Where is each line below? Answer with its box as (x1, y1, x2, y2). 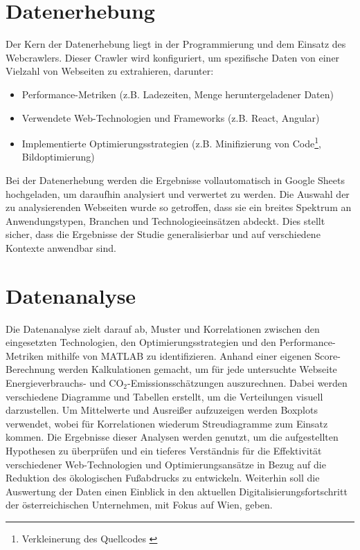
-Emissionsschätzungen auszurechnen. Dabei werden (127, 376, 348, 389)
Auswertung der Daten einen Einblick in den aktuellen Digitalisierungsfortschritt (6, 484, 348, 498)
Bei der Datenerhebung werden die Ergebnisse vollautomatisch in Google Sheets (6, 172, 345, 187)
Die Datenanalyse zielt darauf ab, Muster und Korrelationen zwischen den (6, 321, 320, 336)
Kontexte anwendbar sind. (6, 240, 116, 255)
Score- (314, 348, 341, 363)
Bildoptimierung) (21, 149, 95, 164)
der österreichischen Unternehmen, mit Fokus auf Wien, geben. (6, 497, 273, 512)
